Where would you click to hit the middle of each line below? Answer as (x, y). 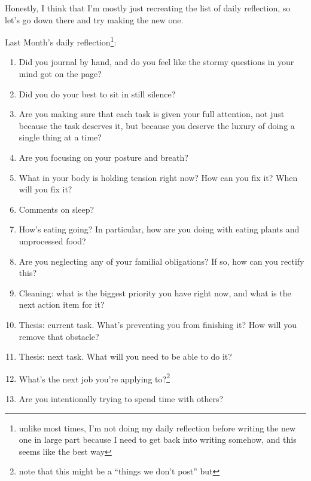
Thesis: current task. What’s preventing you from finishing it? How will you (158, 324)
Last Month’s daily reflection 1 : (61, 41)
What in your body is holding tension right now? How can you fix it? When (158, 177)
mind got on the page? (60, 74)
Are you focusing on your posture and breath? (103, 157)
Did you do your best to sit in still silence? (97, 94)
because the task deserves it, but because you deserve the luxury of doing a (157, 125)
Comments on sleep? (57, 209)
